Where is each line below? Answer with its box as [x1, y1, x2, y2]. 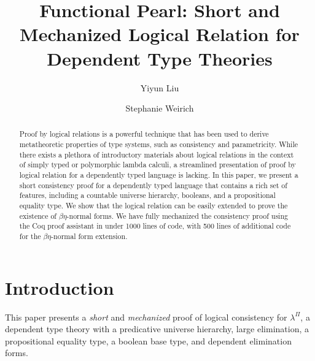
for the [19, 231, 41, 241]
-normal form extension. [51, 231, 128, 241]
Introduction [5, 275, 114, 300]
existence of [19, 210, 56, 221]
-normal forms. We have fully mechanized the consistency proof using [66, 210, 288, 221]
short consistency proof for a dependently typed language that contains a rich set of [19, 180, 287, 190]
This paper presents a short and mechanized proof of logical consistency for [5, 310, 287, 323]
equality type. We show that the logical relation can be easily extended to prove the [19, 200, 288, 211]
